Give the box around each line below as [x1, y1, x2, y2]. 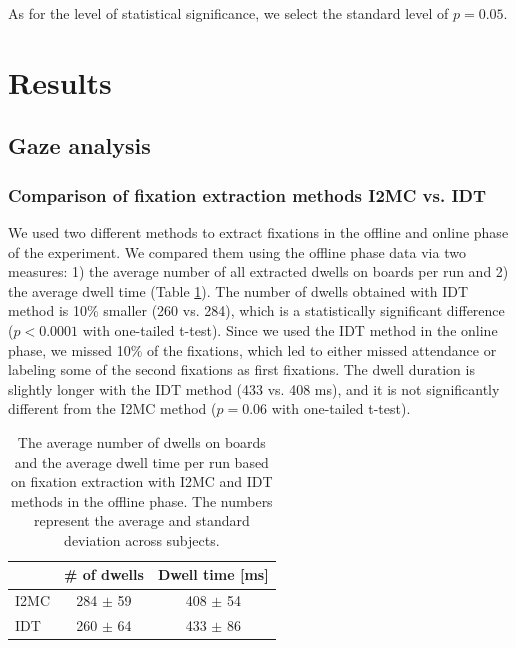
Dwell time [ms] [157, 564, 269, 585]
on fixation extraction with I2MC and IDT [11, 471, 273, 492]
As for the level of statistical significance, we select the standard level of [8, 3, 449, 23]
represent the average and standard [33, 510, 250, 531]
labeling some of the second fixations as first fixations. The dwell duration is [8, 359, 475, 380]
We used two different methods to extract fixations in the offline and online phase [8, 221, 509, 242]
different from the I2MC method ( [8, 398, 217, 419]
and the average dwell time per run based [14, 451, 269, 472]
